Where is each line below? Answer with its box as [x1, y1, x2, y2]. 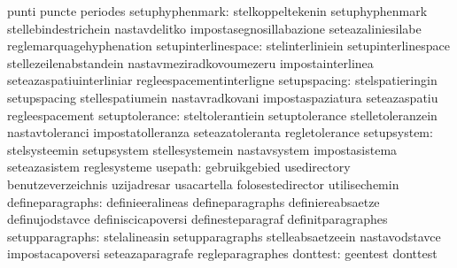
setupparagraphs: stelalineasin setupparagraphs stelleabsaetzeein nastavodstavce [7, 226, 441, 245]
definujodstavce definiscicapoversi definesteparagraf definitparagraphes [7, 210, 388, 228]
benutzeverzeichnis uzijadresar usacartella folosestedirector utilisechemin [7, 174, 399, 193]
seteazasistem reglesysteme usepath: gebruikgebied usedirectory [7, 157, 351, 176]
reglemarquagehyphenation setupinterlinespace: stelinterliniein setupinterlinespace [7, 36, 450, 55]
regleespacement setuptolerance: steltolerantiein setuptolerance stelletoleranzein [7, 105, 438, 124]
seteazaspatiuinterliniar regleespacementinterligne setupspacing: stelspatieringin [7, 71, 438, 89]
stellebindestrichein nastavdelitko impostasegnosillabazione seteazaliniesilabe [7, 19, 422, 37]
